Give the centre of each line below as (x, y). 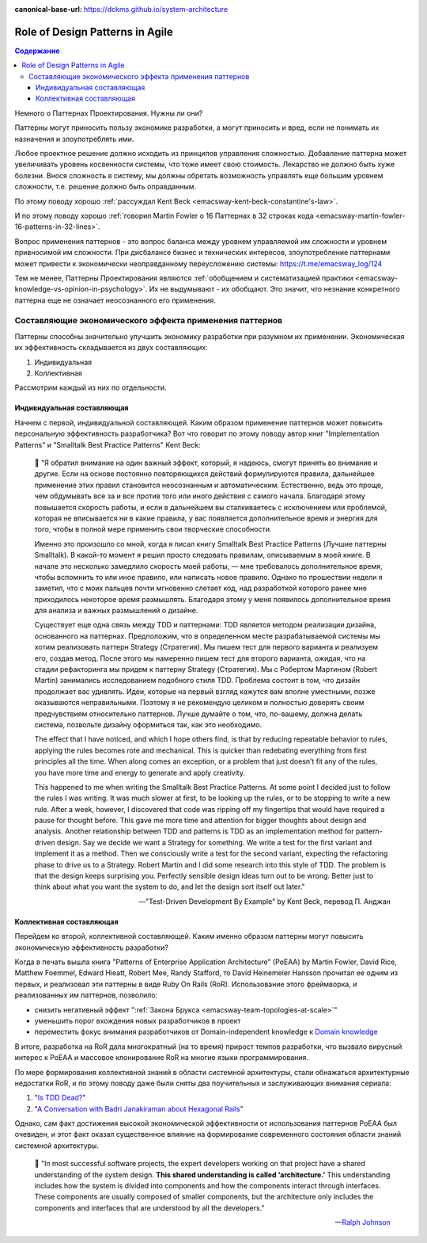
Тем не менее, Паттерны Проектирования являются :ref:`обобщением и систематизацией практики (184, 278)
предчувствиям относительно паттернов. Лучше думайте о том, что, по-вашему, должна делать (198, 714)
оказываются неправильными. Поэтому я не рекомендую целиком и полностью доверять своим (199, 703)
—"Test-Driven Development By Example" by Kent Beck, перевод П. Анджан (265, 901)
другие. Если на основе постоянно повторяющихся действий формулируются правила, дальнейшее (204, 474)
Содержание (37, 51)
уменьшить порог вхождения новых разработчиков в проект (138, 1020)
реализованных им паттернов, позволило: (86, 995)
